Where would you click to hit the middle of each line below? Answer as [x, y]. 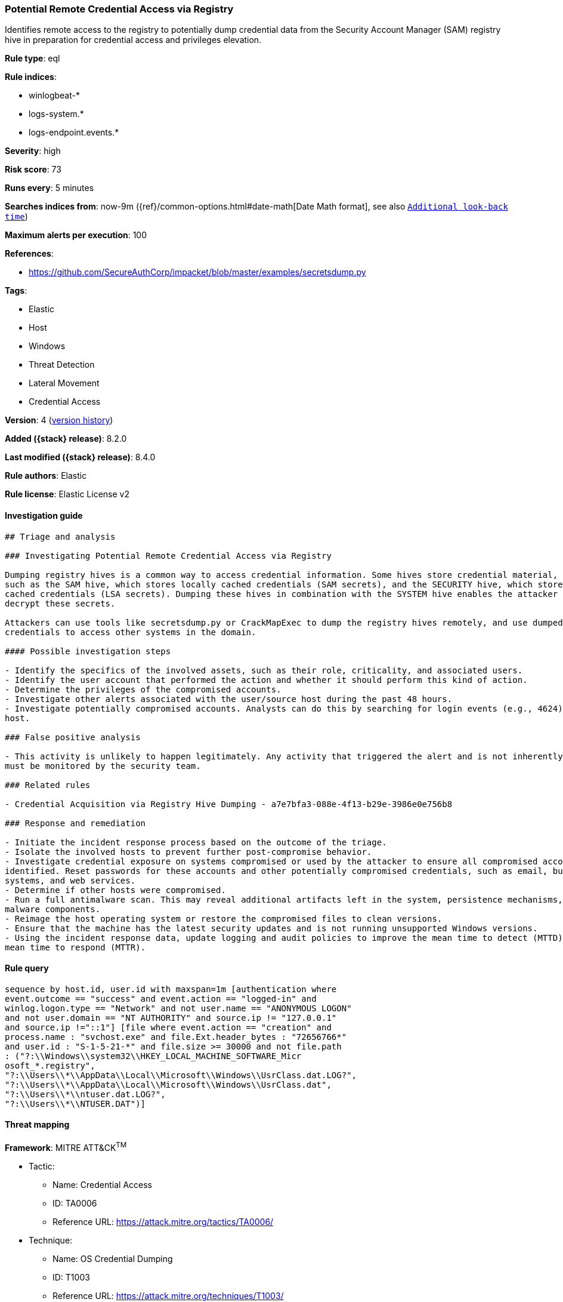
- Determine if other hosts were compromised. [115, 890]
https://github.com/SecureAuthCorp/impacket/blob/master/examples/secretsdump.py [197, 272]
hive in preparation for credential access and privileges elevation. [133, 40]
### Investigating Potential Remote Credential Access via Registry [168, 555]
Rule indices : [31, 77]
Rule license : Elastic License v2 [67, 494]
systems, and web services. [70, 880]
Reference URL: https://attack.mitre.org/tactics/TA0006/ [163, 1221]
